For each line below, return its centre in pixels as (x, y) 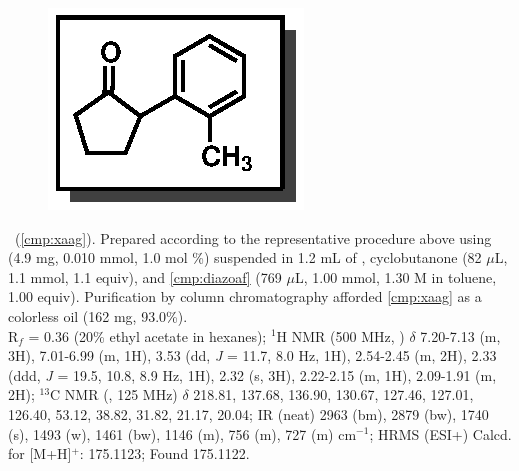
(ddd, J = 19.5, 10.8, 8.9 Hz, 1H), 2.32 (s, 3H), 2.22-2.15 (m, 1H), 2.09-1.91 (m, (252, 374)
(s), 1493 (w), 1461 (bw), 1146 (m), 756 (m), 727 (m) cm (182, 433)
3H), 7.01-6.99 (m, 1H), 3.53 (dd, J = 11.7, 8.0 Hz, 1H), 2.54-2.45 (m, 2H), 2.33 (252, 355)
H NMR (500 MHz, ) (340, 335)
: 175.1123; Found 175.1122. (164, 453)
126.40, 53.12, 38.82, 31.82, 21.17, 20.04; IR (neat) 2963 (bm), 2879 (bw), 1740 (248, 413)
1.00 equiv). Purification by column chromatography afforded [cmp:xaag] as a (245, 296)
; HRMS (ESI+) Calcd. (440, 433)
